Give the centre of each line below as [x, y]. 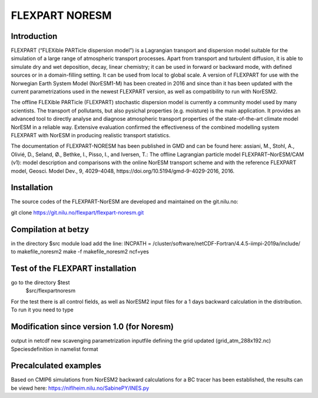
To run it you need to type [42, 310]
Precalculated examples [56, 366]
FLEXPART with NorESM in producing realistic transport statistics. [91, 135]
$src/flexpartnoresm [51, 291]
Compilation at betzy [50, 229]
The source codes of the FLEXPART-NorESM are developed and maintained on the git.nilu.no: [125, 202]
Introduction [34, 36]
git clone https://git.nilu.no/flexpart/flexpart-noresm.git [77, 213]
